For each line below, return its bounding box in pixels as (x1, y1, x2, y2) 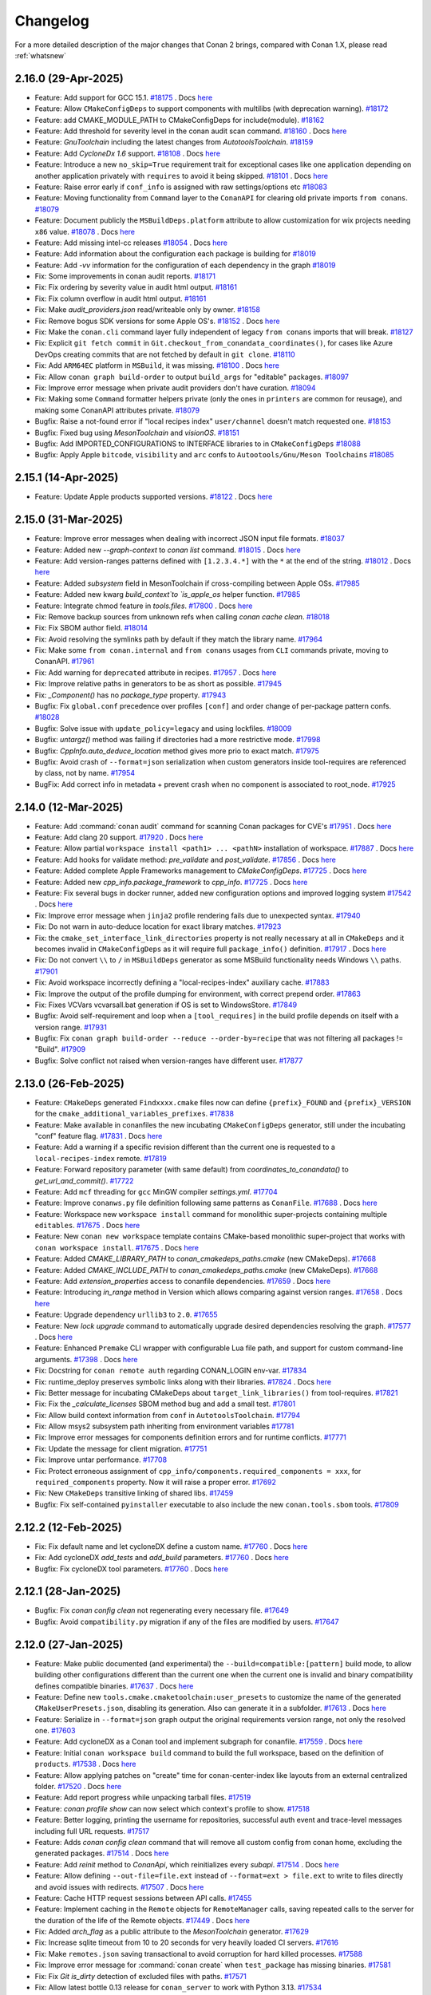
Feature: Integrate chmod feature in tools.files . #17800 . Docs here (34, 601, 253, 610)
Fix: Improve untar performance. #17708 (34, 1455, 168, 1464)
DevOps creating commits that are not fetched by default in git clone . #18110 (34, 350, 295, 359)
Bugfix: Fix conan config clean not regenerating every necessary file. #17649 (34, 1606, 289, 1615)
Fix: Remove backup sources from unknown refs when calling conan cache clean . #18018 (34, 611, 330, 622)
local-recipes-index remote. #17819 (34, 1153, 167, 1163)
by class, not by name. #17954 (34, 768, 136, 778)
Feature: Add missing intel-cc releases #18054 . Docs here (34, 238, 227, 247)
